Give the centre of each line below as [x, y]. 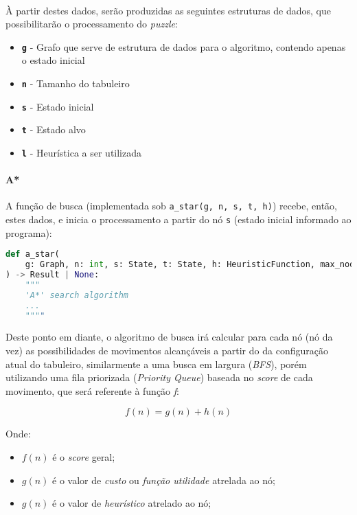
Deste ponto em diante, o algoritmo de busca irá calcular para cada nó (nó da [169, 337]
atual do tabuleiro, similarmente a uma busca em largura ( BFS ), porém [156, 364]
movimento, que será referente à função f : [92, 390]
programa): [29, 232]
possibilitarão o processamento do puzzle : [92, 24]
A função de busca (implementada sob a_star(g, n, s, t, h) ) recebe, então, [172, 206]
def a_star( [33, 254]
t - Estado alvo [54, 129]
